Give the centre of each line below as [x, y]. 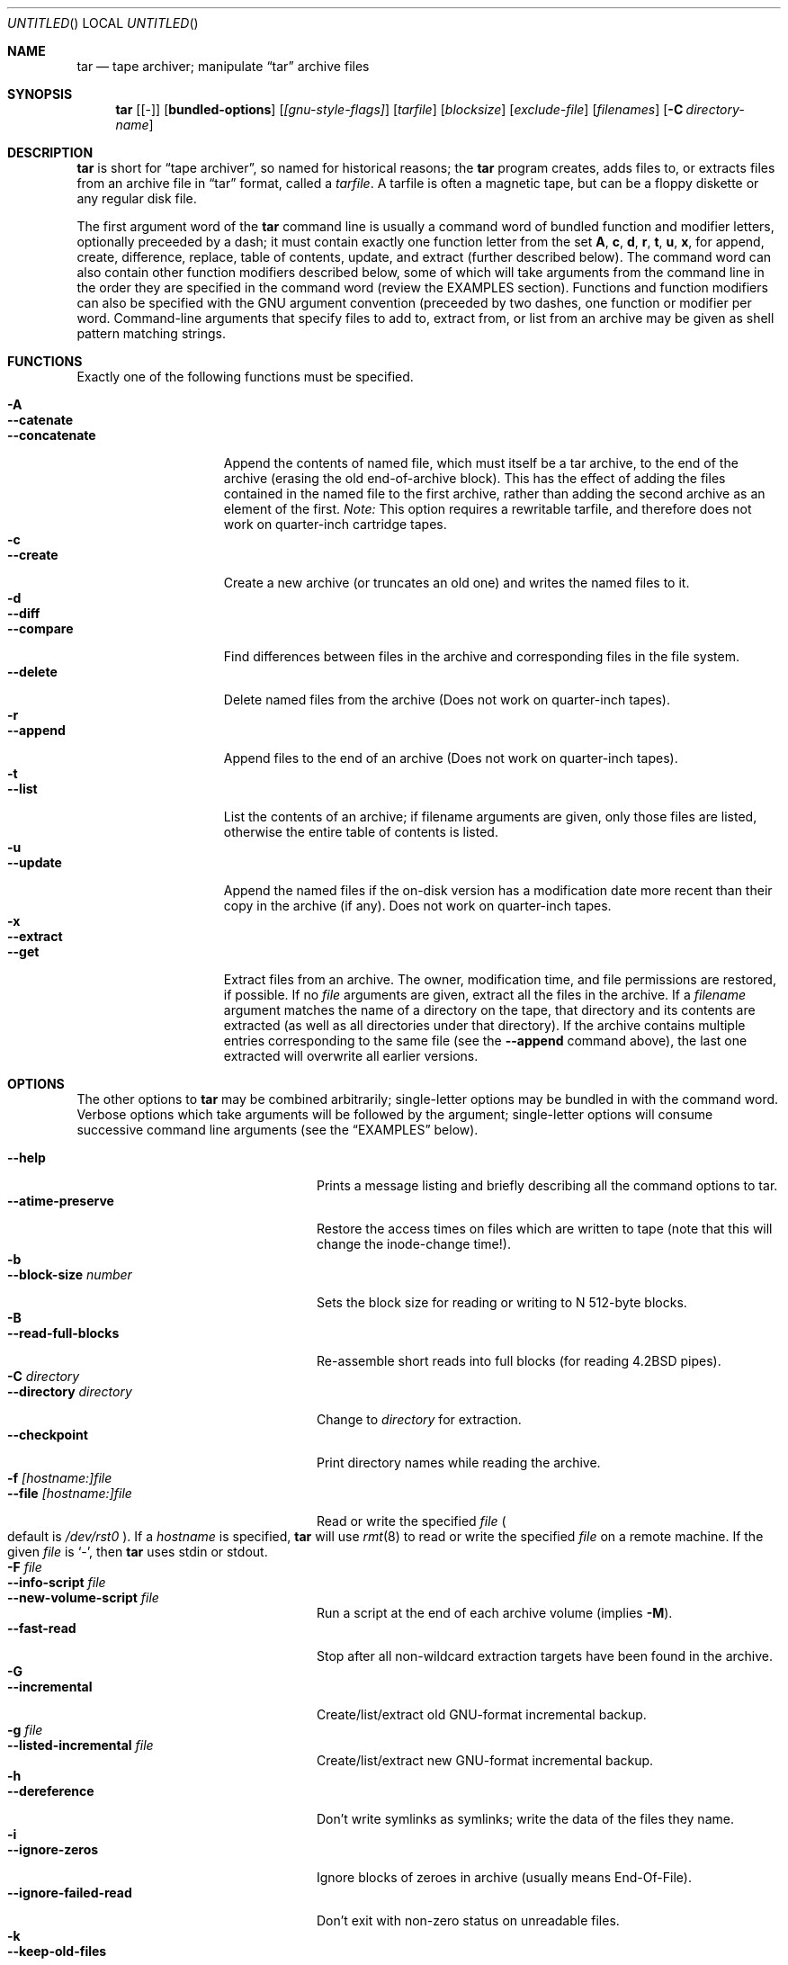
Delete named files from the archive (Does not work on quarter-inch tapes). [447, 700]
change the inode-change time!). [414, 1244]
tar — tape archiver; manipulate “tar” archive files [223, 66]
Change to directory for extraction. [419, 1419]
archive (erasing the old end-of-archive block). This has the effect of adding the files [475, 478]
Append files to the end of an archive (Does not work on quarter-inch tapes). [451, 758]
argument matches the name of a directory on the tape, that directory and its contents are [489, 1010]
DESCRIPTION [50, 153]
